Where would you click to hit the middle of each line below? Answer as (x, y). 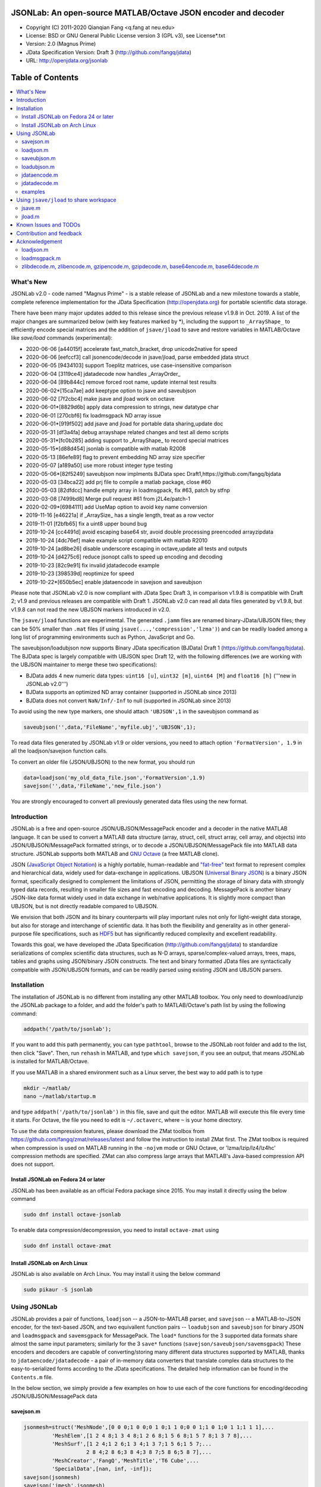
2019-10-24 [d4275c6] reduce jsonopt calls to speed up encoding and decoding (124, 557)
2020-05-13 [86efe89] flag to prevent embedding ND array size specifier (115, 457)
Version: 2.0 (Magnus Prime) (61, 44)
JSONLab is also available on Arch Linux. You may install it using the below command (116, 1274)
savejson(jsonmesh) (52, 1477)
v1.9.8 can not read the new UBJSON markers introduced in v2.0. (91, 609)
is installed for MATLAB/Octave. (50, 1061)
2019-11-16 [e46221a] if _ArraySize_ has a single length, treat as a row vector (120, 515)
